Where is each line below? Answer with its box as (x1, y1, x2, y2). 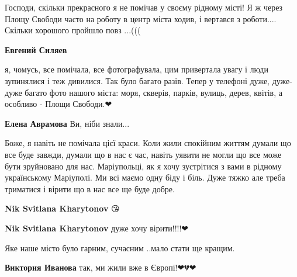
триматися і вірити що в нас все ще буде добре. (5, 182, 175, 195)
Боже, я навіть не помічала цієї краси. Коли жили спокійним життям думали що (5, 137, 291, 149)
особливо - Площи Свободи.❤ (5, 98, 112, 110)
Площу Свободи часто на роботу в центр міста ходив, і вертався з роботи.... (5, 12, 277, 25)
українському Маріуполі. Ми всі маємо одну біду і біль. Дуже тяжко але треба (5, 171, 285, 183)
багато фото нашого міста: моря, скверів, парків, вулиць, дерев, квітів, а (25, 86, 282, 98)
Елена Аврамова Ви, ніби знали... (5, 117, 130, 129)
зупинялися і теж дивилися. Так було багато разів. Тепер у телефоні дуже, (5, 74, 270, 86)
